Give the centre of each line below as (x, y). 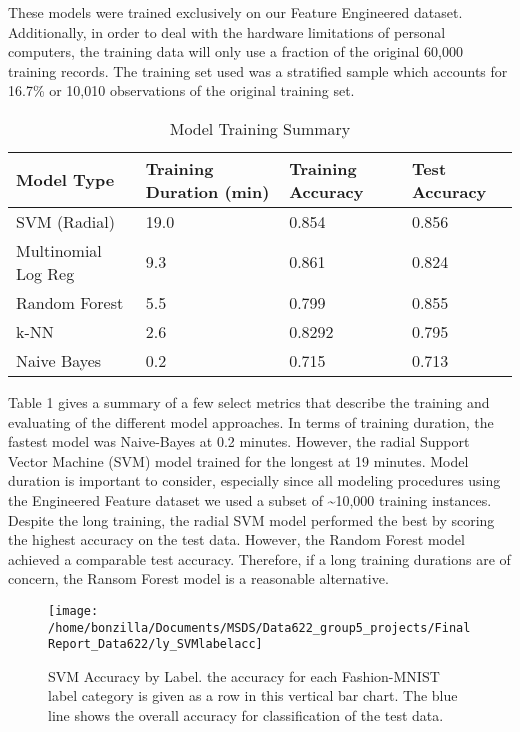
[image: (73, 610)
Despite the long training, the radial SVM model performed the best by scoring (251, 519)
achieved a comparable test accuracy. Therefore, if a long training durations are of (259, 558)
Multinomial (59, 250)
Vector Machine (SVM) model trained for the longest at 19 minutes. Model (238, 460)
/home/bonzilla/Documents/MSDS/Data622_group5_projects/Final (259, 627)
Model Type (65, 180)
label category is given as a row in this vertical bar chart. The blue (253, 695)
